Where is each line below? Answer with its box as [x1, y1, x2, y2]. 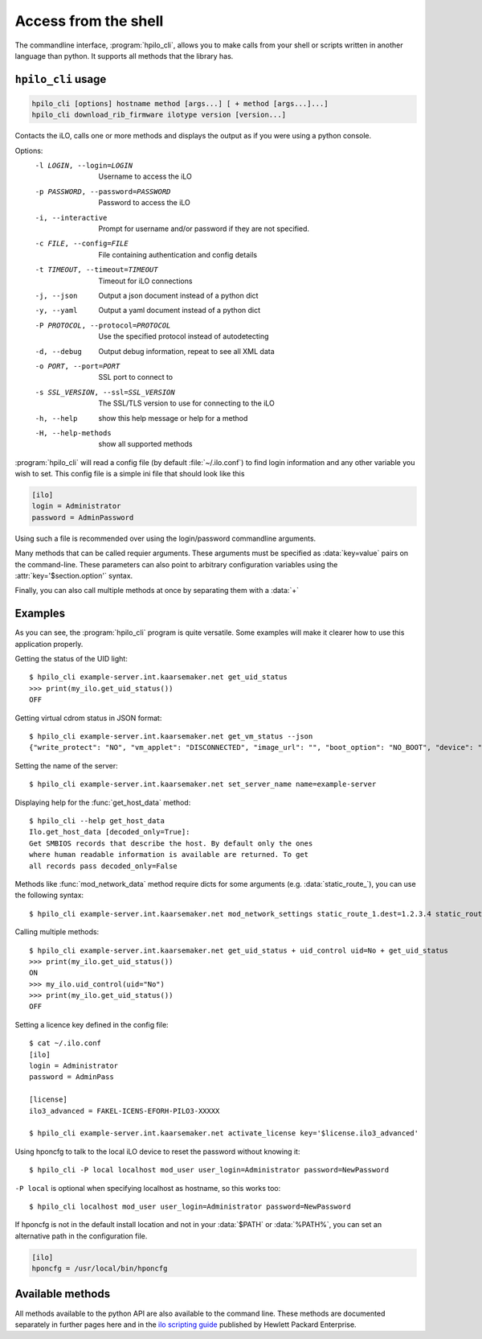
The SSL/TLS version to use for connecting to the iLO [98, 398, 275, 408]
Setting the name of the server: [14, 760, 118, 770]
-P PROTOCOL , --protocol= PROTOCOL [35, 320, 171, 330]
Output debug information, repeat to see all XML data [98, 346, 275, 356]
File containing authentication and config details [98, 249, 257, 259]
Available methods [14, 1287, 111, 1301]
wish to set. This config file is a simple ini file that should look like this [14, 469, 245, 479]
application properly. [14, 639, 84, 649]
